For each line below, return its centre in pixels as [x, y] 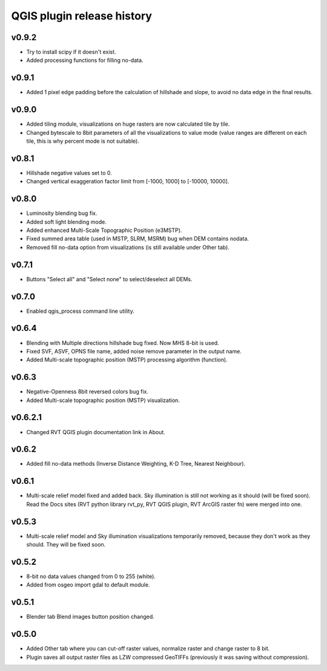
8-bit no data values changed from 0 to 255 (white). [91, 576]
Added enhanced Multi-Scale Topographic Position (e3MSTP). [104, 230]
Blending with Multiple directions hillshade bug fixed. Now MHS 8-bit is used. [123, 342]
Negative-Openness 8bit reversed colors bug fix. [87, 392]
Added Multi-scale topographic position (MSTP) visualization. [103, 400]
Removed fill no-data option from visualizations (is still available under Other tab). [128, 247]
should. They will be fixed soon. [66, 545]
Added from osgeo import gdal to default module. [88, 585]
